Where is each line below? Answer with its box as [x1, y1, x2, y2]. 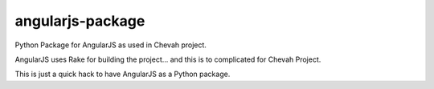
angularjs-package [14, 12, 145, 30]
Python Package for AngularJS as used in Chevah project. [14, 40, 207, 50]
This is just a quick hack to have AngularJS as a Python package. [14, 69, 231, 79]
